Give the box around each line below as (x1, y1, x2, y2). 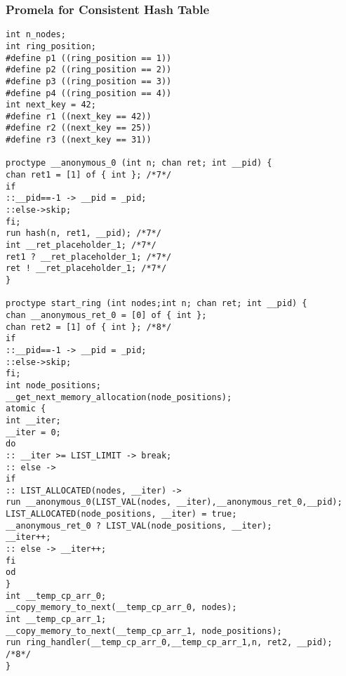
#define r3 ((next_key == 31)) (6, 135, 152, 145)
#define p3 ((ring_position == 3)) (6, 76, 172, 86)
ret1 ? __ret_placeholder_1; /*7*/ (6, 251, 172, 262)
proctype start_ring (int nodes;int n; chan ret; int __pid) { (6, 298, 307, 309)
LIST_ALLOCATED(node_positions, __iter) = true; (6, 509, 237, 519)
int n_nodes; (6, 29, 66, 40)
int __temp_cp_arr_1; (6, 614, 107, 625)
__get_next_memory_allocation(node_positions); (6, 392, 232, 402)
